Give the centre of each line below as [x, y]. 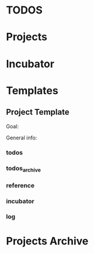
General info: [22, 138]
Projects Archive [47, 241]
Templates [32, 90]
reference [20, 185]
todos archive [23, 169]
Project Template [38, 112]
